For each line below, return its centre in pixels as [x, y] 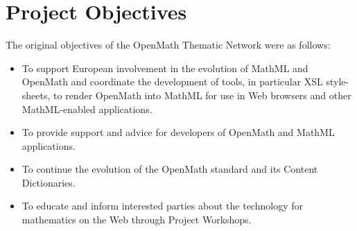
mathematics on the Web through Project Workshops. [137, 220]
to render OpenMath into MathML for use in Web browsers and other [202, 95]
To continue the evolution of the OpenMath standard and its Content [170, 169]
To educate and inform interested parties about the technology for [162, 206]
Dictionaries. [49, 182]
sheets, [36, 95]
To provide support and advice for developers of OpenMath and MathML [178, 132]
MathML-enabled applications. [87, 109]
